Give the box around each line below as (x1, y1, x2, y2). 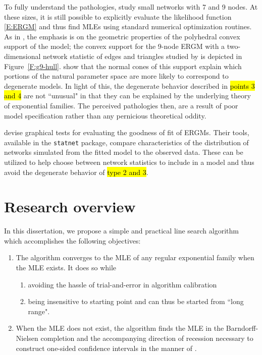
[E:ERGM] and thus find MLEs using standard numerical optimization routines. (4, 21, 252, 32)
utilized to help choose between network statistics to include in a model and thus (4, 156, 254, 167)
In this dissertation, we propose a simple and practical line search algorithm (4, 225, 239, 236)
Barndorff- (226, 323, 258, 333)
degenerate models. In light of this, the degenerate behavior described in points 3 (4, 80, 255, 91)
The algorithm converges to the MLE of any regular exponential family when (16, 252, 254, 263)
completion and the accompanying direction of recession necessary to (40, 333, 253, 343)
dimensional (4, 50, 41, 61)
